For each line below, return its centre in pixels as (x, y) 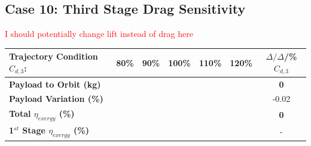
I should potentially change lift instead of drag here (99, 34)
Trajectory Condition (54, 56)
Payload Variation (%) (56, 99)
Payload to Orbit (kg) (55, 84)
